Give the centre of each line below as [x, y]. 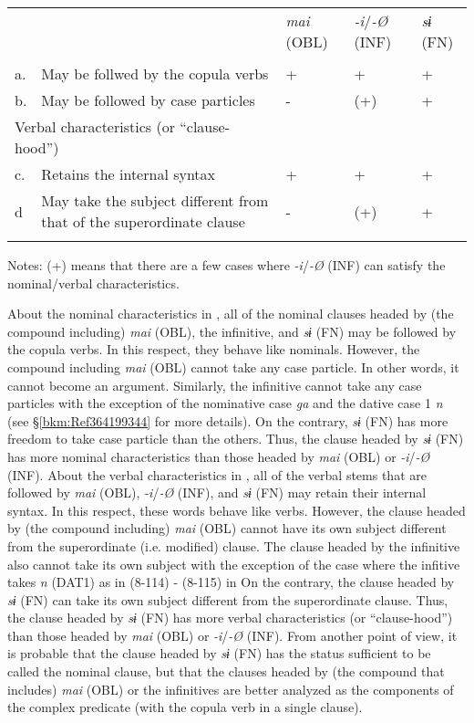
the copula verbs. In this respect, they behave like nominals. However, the [214, 349]
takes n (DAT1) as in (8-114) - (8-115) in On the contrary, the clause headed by [231, 582]
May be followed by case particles [148, 100]
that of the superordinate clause [143, 221]
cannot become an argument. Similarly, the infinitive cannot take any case [215, 385]
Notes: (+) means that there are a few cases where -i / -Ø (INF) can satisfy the [227, 265]
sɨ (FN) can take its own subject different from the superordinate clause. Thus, [228, 599]
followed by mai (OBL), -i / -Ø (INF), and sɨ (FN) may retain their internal [217, 492]
